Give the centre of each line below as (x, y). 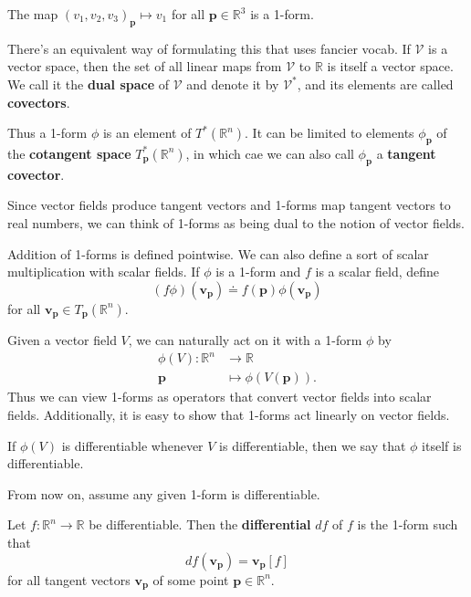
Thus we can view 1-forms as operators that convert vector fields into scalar (220, 397)
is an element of (147, 133)
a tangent (406, 153)
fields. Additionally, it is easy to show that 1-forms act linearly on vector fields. (229, 414)
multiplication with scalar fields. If (104, 272)
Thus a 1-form (47, 133)
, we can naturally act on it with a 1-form (245, 340)
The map (33, 14)
